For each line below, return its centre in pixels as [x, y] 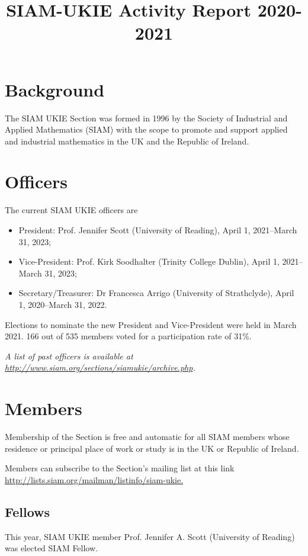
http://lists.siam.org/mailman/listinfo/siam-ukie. [94, 479]
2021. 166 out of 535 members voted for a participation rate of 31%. [128, 336]
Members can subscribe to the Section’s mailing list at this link [120, 468]
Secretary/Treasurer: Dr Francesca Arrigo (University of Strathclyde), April [156, 293]
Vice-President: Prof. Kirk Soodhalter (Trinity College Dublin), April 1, [149, 261]
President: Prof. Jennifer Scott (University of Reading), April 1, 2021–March [158, 230]
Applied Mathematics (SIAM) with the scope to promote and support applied [146, 129]
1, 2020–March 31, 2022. [63, 304]
